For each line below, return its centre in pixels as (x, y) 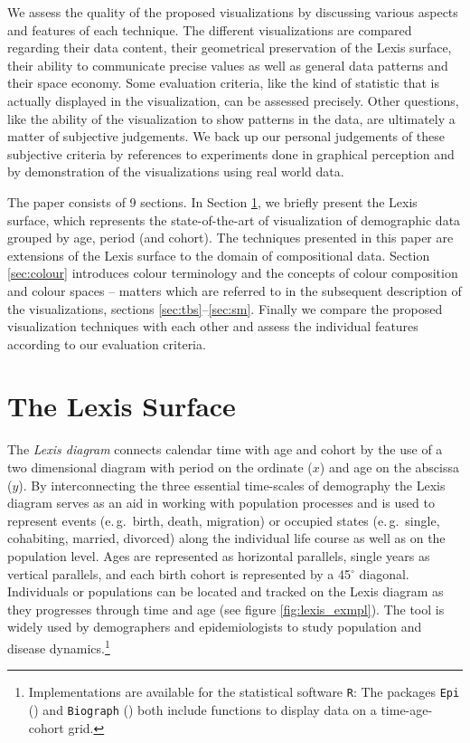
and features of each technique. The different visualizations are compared (210, 29)
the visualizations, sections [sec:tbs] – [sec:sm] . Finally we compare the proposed (225, 308)
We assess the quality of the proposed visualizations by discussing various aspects (233, 12)
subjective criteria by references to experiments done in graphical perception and (231, 153)
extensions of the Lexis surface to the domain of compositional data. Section (219, 255)
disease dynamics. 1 (59, 646)
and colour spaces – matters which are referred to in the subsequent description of (235, 290)
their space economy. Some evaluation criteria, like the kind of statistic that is (223, 83)
